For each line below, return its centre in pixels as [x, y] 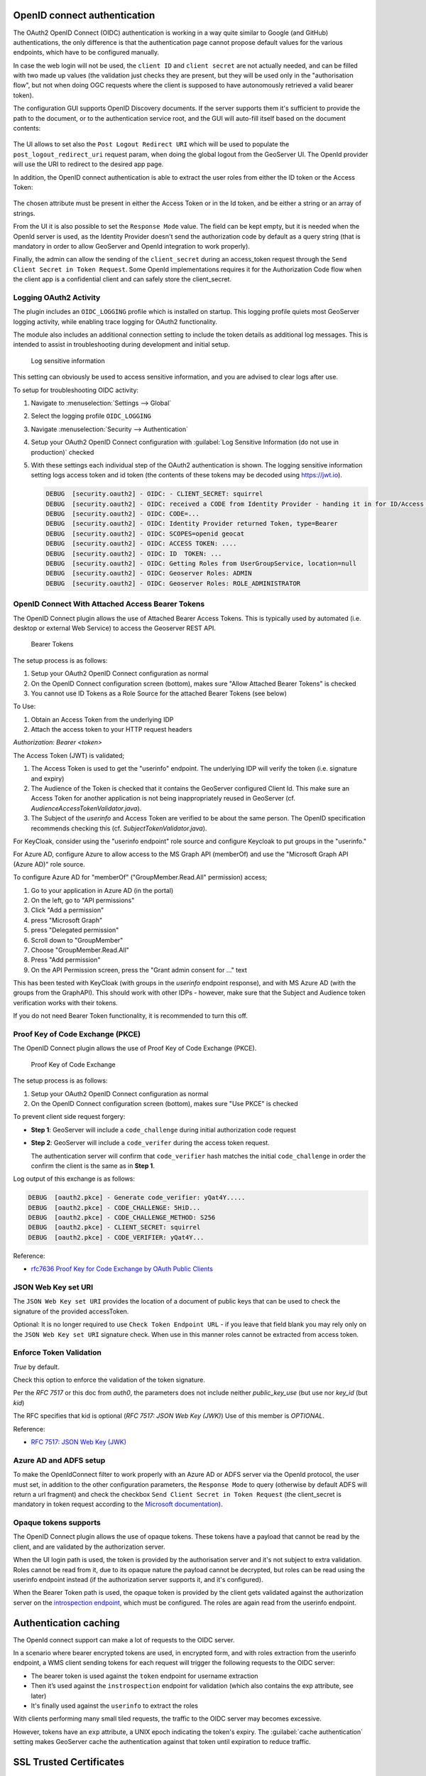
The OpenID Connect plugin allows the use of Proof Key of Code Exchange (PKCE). [135, 1049]
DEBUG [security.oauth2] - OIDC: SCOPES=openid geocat [145, 534]
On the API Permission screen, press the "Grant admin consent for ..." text [139, 970]
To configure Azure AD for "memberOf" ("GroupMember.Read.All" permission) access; [140, 877]
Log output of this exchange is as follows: [74, 1179]
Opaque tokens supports [57, 1522]
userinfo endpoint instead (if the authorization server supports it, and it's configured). [138, 1580]
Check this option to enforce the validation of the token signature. [109, 1380]
